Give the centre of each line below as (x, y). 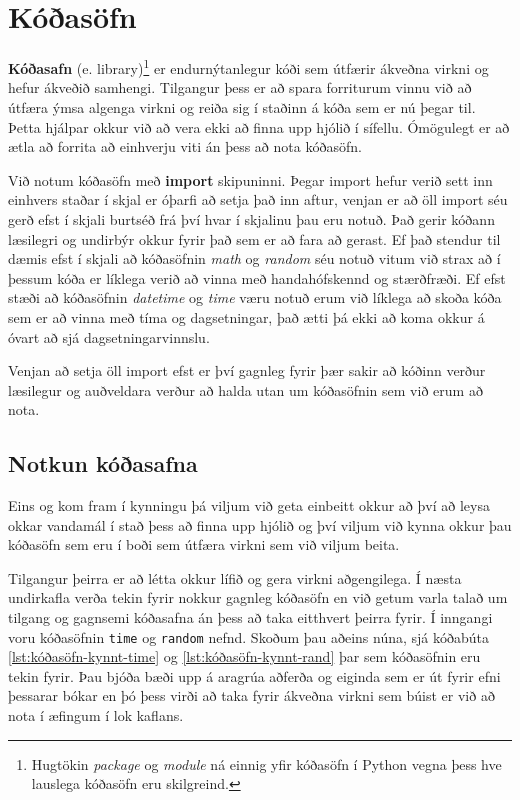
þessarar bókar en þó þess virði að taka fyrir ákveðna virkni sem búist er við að (251, 695)
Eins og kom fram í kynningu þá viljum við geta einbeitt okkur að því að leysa (249, 505)
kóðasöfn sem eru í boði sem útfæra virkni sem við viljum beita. (204, 544)
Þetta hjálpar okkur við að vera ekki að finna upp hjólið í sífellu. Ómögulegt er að (259, 126)
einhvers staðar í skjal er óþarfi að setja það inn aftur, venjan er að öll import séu (258, 199)
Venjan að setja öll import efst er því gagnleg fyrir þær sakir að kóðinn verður (247, 370)
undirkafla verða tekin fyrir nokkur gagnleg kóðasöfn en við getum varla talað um (258, 597)
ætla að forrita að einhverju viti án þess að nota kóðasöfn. (185, 146)
